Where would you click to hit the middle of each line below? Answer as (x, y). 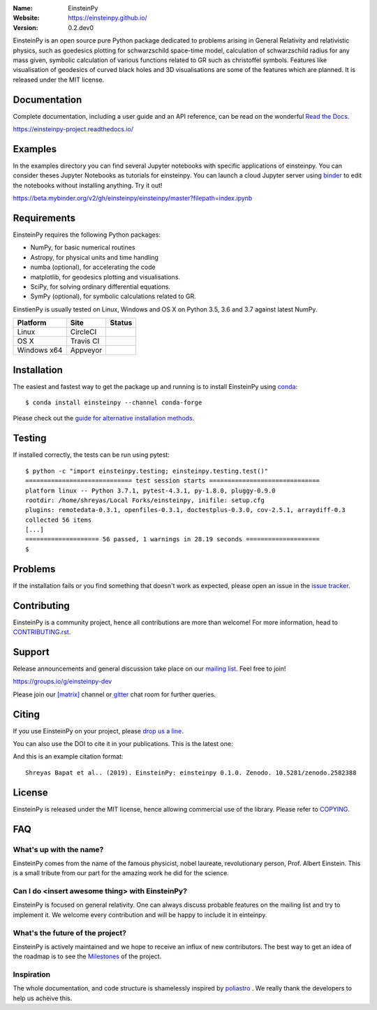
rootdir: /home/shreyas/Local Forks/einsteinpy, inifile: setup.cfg (145, 500)
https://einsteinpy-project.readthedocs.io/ (73, 129)
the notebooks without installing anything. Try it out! (88, 185)
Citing (26, 714)
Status (121, 323)
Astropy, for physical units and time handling (94, 257)
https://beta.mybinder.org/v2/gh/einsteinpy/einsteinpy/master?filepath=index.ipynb (133, 198)
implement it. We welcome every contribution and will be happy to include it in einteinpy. (140, 914)
